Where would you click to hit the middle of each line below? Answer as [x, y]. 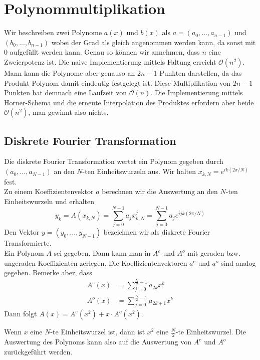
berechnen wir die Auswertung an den [160, 191]
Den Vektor [22, 232]
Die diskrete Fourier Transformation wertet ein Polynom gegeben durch [114, 161]
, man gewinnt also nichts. [68, 112]
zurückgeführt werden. [38, 351]
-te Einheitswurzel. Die [211, 332]
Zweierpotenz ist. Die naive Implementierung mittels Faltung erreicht [110, 61]
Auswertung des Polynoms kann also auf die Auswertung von [98, 342]
